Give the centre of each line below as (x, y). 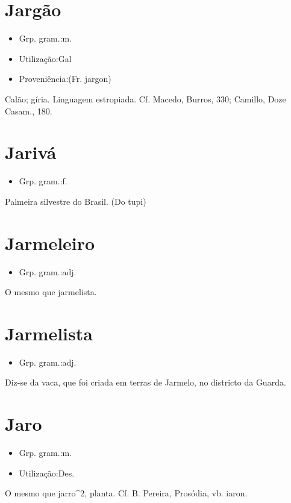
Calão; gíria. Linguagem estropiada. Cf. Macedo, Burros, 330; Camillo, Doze (145, 98)
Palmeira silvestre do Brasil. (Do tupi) (76, 201)
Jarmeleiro (50, 242)
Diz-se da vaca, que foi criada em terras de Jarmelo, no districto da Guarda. (145, 382)
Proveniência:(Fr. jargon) (65, 79)
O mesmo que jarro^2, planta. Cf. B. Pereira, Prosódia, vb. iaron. (126, 493)
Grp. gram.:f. (43, 181)
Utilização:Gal (45, 58)
